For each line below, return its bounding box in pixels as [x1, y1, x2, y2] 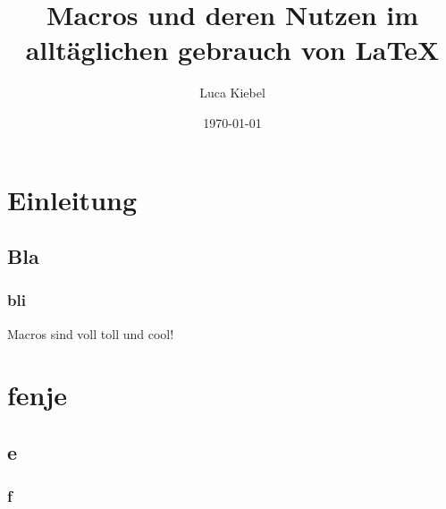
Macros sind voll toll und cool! [7, 324, 174, 343]
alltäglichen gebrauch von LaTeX [25, 31, 440, 68]
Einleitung [7, 181, 138, 217]
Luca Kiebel [199, 83, 265, 102]
